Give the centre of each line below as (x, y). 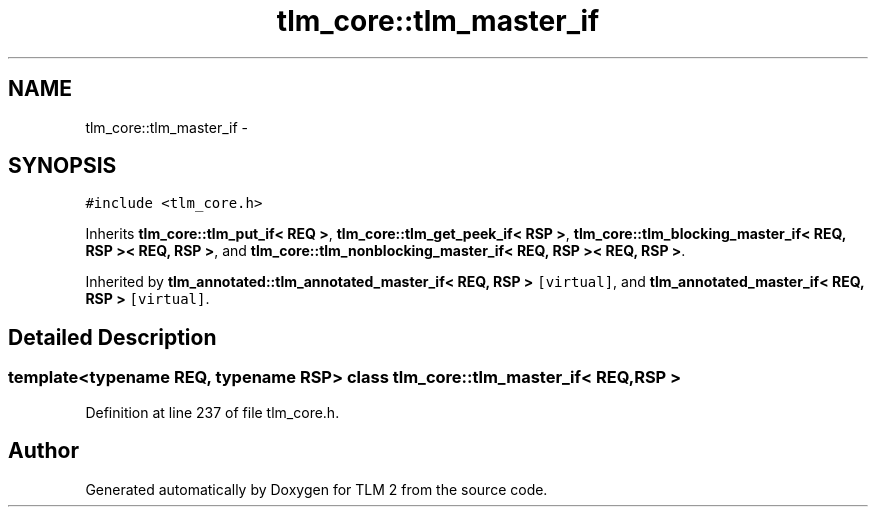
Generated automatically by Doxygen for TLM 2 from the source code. (316, 489)
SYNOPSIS (62, 166)
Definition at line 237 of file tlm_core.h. (212, 412)
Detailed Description (112, 337)
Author (43, 451)
